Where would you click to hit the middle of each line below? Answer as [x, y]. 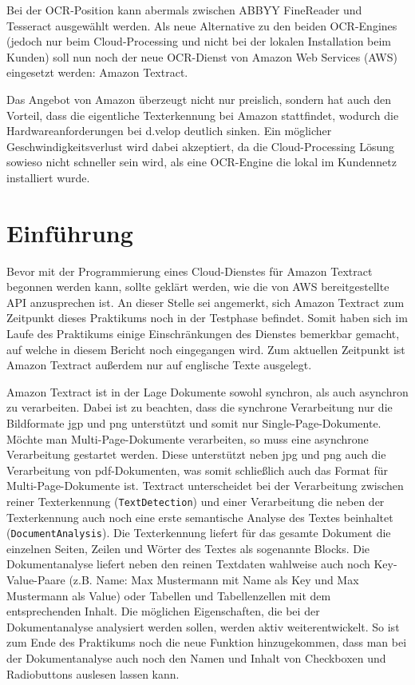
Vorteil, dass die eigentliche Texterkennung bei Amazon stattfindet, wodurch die [203, 115]
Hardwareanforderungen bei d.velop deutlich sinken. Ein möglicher [169, 131]
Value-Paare [36, 580]
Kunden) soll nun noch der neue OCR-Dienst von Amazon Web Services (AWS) [202, 56]
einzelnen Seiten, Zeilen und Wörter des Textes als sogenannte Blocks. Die [188, 548]
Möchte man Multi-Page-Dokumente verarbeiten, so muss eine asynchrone [188, 438]
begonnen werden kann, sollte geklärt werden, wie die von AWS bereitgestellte [198, 287]
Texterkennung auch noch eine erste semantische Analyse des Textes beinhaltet [200, 517]
